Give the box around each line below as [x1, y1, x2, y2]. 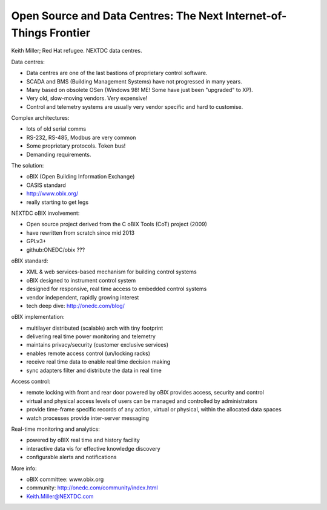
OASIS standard [26, 181, 66, 189]
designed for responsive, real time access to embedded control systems [26, 285, 207, 293]
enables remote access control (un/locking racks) [26, 350, 151, 357]
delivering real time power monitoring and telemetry [26, 333, 156, 340]
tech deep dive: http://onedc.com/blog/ [26, 302, 125, 309]
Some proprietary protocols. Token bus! [26, 142, 126, 149]
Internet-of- [225, 9, 287, 22]
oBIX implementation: [11, 313, 65, 321]
